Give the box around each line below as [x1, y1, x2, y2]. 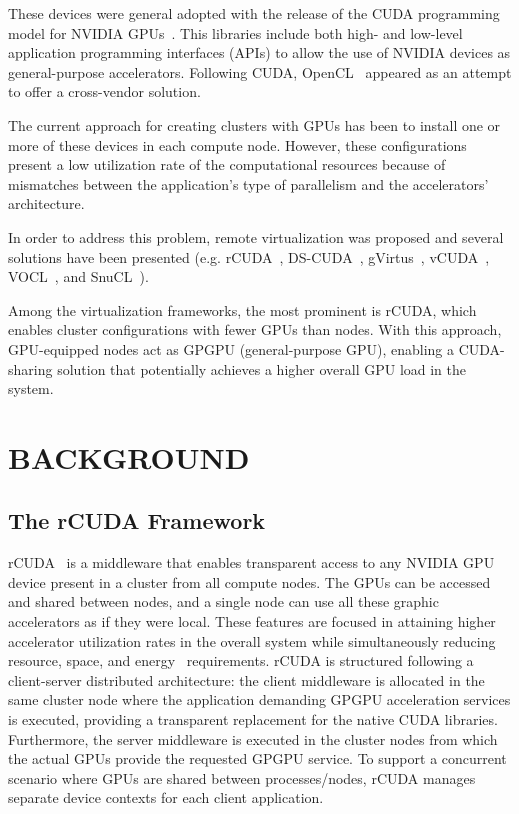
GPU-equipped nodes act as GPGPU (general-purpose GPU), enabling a [8, 338, 455, 359]
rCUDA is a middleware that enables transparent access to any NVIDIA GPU [8, 552, 495, 573]
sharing [8, 358, 53, 379]
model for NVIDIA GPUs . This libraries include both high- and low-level [8, 22, 463, 43]
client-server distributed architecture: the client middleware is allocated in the [8, 669, 485, 690]
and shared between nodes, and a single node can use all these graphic [8, 591, 439, 612]
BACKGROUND [8, 436, 250, 477]
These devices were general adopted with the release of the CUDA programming [8, 3, 500, 23]
